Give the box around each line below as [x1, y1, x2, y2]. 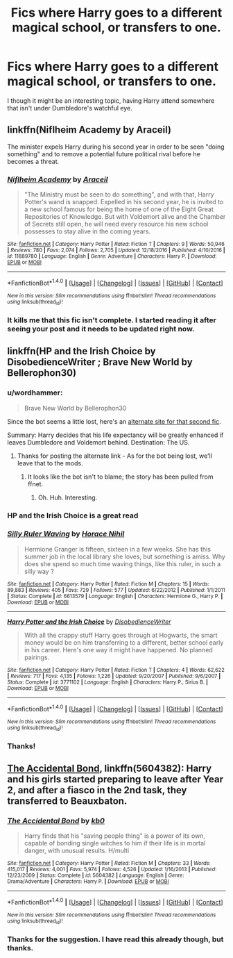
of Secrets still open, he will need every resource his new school [24, 220, 209, 229]
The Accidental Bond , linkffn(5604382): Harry [7, 763, 212, 775]
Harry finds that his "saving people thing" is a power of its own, [24, 832, 206, 840]
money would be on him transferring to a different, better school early [24, 638, 224, 647]
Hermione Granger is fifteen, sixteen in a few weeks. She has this [24, 545, 212, 553]
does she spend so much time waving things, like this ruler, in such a [24, 559, 221, 568]
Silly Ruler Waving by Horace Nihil [7, 529, 125, 539]
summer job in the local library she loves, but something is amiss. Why [24, 552, 225, 561]
